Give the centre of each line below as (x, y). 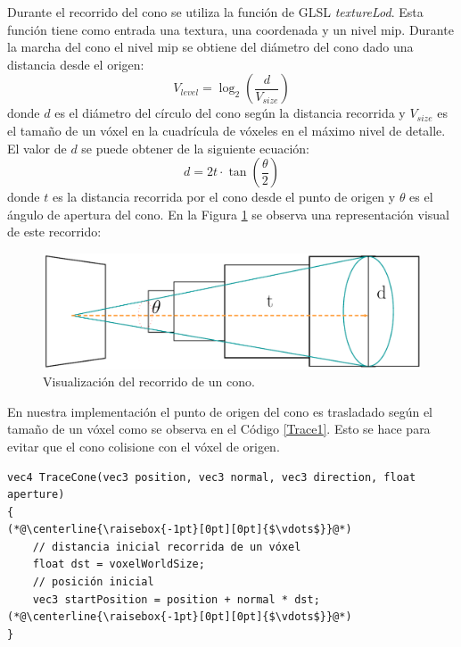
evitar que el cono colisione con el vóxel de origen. (144, 446)
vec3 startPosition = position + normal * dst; (176, 599)
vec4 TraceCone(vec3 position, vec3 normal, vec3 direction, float (212, 477)
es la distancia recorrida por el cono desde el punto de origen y (224, 197)
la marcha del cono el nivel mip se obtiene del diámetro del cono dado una (210, 47)
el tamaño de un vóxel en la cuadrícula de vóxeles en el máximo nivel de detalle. (226, 130)
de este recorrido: (54, 232)
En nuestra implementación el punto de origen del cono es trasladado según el (220, 411)
